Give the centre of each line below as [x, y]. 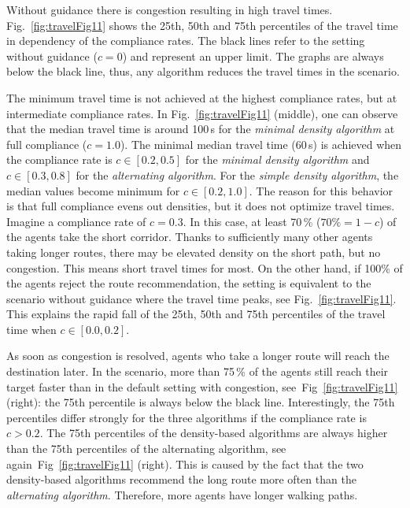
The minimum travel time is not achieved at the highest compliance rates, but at [202, 97]
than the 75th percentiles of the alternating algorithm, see [146, 449]
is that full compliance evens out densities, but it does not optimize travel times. [201, 206]
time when [31, 329]
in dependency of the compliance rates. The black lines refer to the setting [186, 41]
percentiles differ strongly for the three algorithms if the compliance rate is [187, 417]
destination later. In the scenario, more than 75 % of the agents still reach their [198, 371]
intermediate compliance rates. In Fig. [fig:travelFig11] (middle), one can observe [202, 113]
